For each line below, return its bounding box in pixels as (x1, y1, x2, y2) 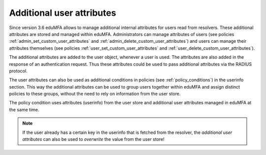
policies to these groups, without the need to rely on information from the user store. (9, 91, 181, 97)
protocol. (9, 68, 28, 74)
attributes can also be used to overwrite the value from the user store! (22, 136, 165, 142)
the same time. (9, 106, 39, 113)
